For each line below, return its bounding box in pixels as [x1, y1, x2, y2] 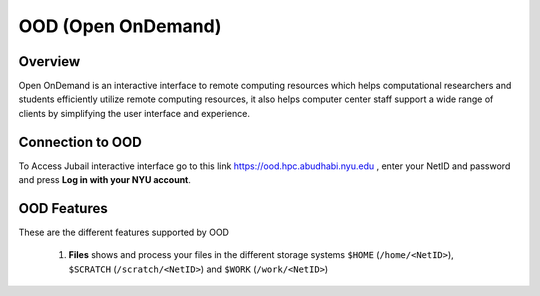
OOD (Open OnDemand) [18, 15, 222, 37]
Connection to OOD [18, 133, 142, 150]
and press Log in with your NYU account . [18, 174, 192, 186]
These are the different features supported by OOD [18, 226, 230, 239]
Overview [18, 53, 81, 70]
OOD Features [18, 200, 109, 217]
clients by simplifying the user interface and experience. [18, 107, 250, 119]
